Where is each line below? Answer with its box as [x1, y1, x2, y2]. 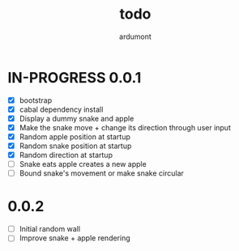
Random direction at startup [19, 151, 113, 160]
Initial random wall [19, 224, 81, 234]
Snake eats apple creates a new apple [19, 160, 147, 169]
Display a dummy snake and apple [19, 113, 134, 123]
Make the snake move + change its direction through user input [19, 122, 232, 132]
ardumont [119, 32, 152, 41]
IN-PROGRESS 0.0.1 [7, 68, 142, 87]
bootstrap [19, 95, 53, 105]
